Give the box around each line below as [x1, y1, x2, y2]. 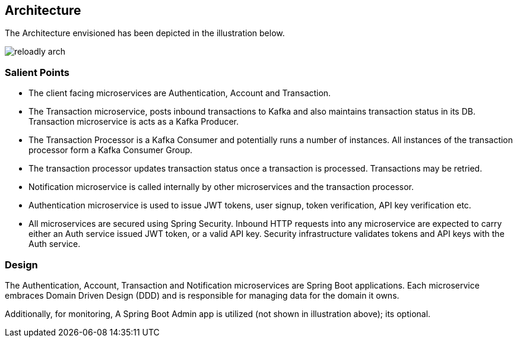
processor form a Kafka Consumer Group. [28, 145, 193, 156]
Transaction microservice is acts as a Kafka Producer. [28, 116, 239, 127]
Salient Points [5, 66, 70, 78]
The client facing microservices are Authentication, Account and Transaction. [28, 88, 331, 99]
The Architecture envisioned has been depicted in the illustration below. [5, 28, 285, 39]
